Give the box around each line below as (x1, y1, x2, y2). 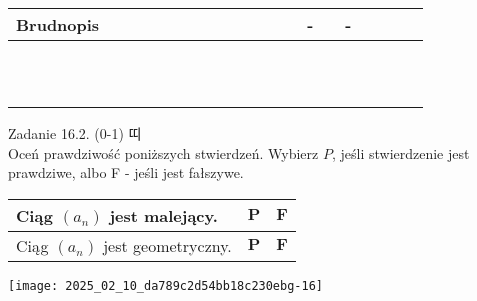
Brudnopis (16, 13, 100, 36)
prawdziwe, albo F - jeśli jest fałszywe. (8, 162, 244, 183)
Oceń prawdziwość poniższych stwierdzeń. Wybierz (8, 142, 319, 163)
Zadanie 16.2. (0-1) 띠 (8, 123, 142, 143)
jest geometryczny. (103, 233, 232, 257)
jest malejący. (109, 203, 218, 227)
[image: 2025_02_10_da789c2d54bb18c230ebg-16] (8, 278, 323, 293)
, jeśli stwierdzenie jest (331, 142, 470, 163)
